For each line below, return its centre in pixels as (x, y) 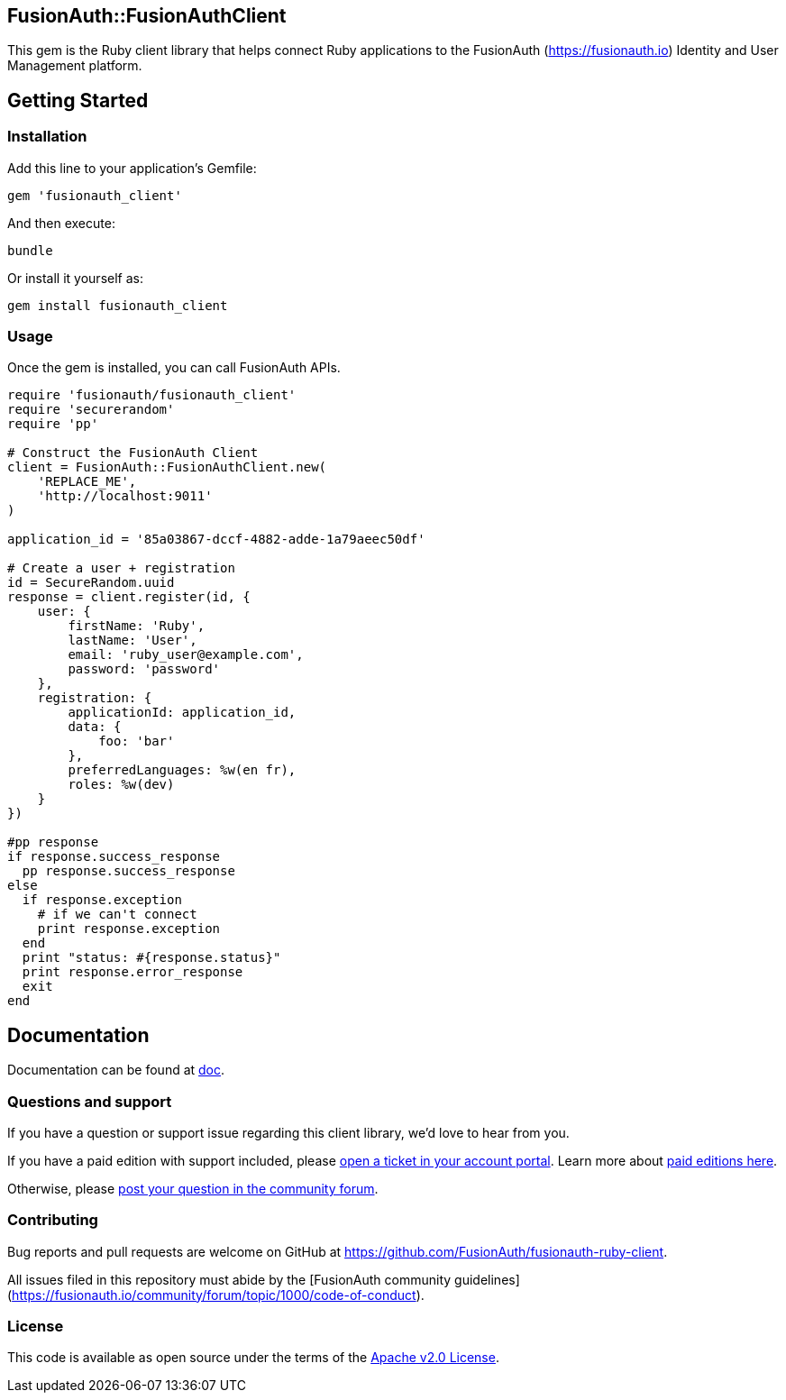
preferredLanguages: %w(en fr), (182, 770)
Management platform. (75, 66)
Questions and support (90, 1101)
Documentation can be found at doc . (116, 1070)
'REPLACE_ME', (87, 482)
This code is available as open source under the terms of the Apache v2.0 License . (253, 1358)
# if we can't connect (117, 915)
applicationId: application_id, (182, 713)
